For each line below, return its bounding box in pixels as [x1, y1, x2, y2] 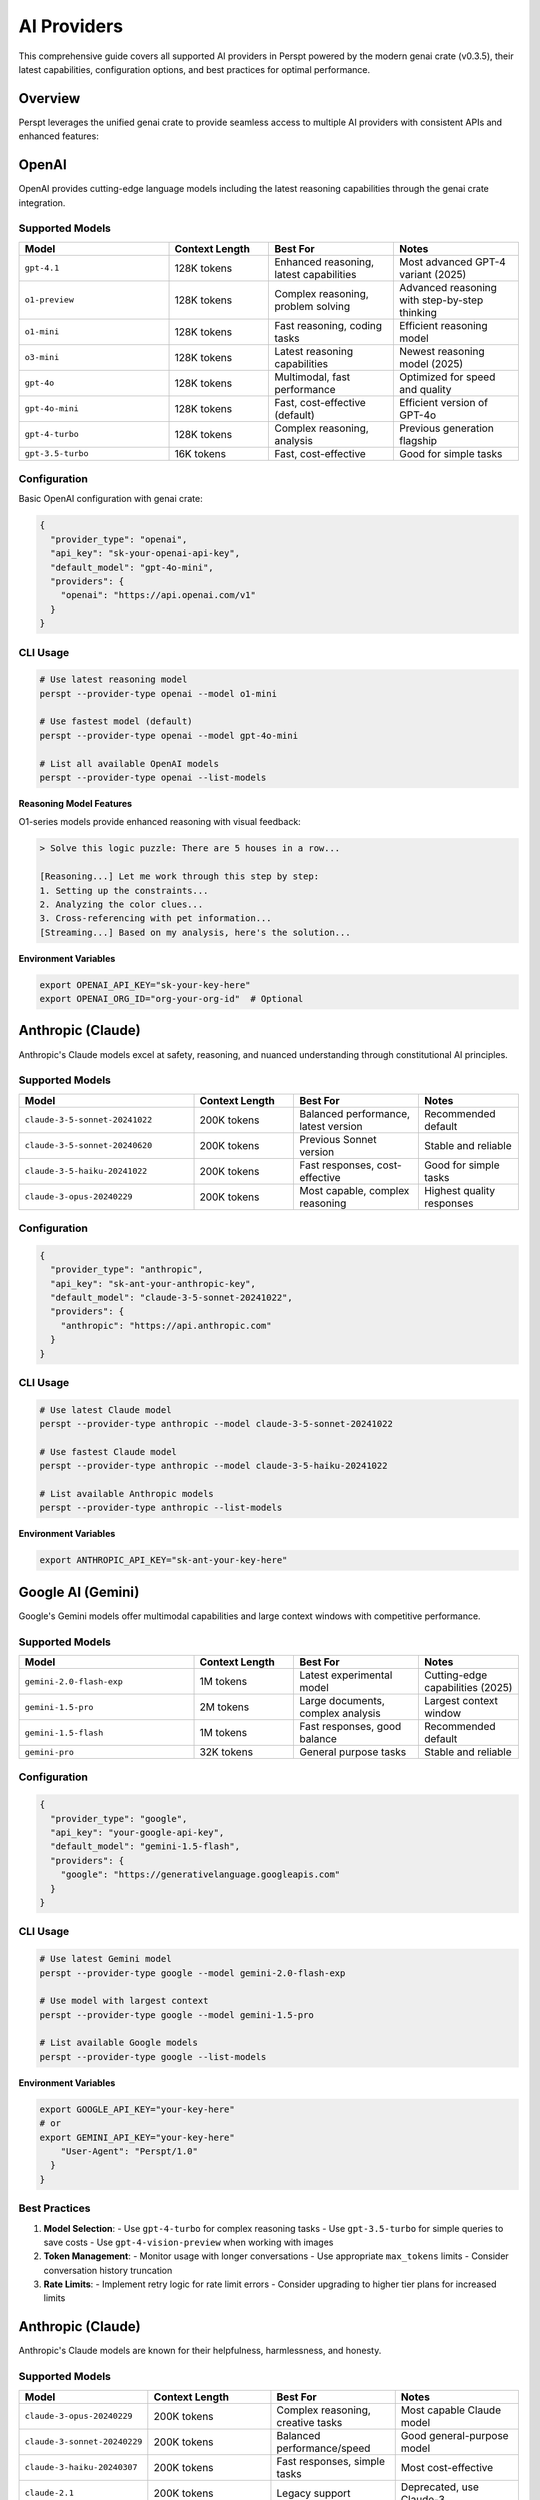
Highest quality [423, 1183, 495, 1197]
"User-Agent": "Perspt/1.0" [60, 2146, 199, 2157]
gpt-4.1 [24, 263, 60, 274]
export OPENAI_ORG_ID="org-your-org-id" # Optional [39, 993, 304, 1005]
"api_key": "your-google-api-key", [50, 1827, 225, 1839]
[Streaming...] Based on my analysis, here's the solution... [39, 926, 351, 938]
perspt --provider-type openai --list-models [39, 772, 267, 784]
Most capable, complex [299, 1183, 410, 1197]
